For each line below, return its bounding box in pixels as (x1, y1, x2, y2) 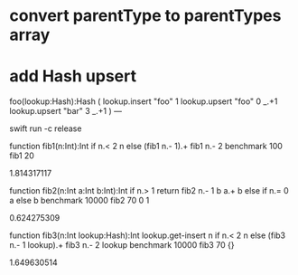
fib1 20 (9, 150, 34, 161)
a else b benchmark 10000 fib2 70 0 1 (9, 195, 150, 206)
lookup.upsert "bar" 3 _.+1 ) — (9, 106, 122, 117)
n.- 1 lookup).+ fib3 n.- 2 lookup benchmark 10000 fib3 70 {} (9, 240, 235, 251)
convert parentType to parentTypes (9, 5, 282, 26)
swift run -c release (9, 123, 82, 134)
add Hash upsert (9, 66, 137, 87)
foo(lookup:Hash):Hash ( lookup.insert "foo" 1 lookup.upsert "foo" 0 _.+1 (9, 96, 278, 107)
